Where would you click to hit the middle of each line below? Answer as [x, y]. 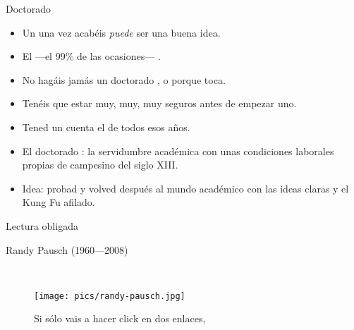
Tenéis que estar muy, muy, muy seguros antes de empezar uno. [159, 103]
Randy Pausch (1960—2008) [67, 249]
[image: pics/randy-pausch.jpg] [110, 296]
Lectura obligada [42, 225]
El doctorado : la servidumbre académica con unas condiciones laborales [178, 151]
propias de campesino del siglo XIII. [100, 165]
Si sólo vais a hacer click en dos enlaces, [120, 318]
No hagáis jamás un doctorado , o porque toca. [124, 79]
